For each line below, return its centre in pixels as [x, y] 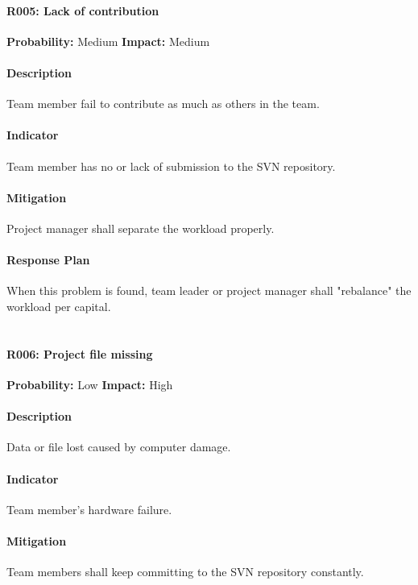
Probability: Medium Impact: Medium [108, 41]
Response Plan [48, 260]
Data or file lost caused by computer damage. [119, 447]
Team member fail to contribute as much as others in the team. [163, 104]
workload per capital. [59, 306]
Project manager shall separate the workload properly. [141, 228]
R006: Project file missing [80, 353]
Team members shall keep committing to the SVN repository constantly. [185, 572]
